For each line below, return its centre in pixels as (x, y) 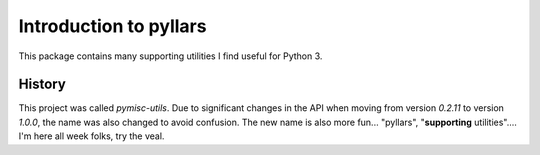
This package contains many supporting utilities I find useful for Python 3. (170, 56)
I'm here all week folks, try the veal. (91, 136)
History (42, 84)
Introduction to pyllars (112, 26)
